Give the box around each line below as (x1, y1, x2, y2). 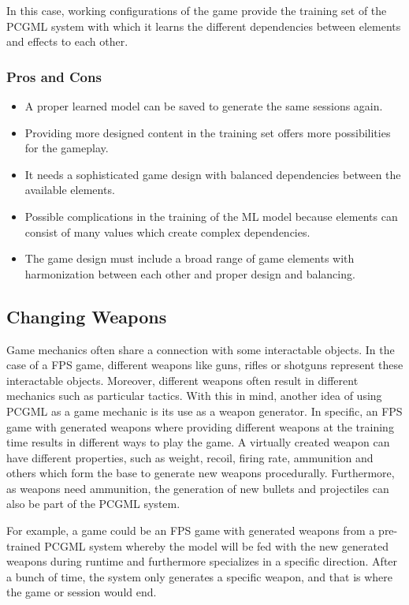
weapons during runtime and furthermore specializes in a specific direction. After (6, 553, 398, 570)
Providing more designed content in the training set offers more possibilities (24, 124, 391, 140)
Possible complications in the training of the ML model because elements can (24, 207, 398, 224)
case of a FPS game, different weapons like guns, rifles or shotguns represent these (6, 357, 403, 373)
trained (6, 537, 41, 554)
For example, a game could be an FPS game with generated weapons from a (6, 522, 375, 539)
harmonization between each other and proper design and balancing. (24, 265, 355, 282)
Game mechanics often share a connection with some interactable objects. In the (6, 341, 395, 357)
